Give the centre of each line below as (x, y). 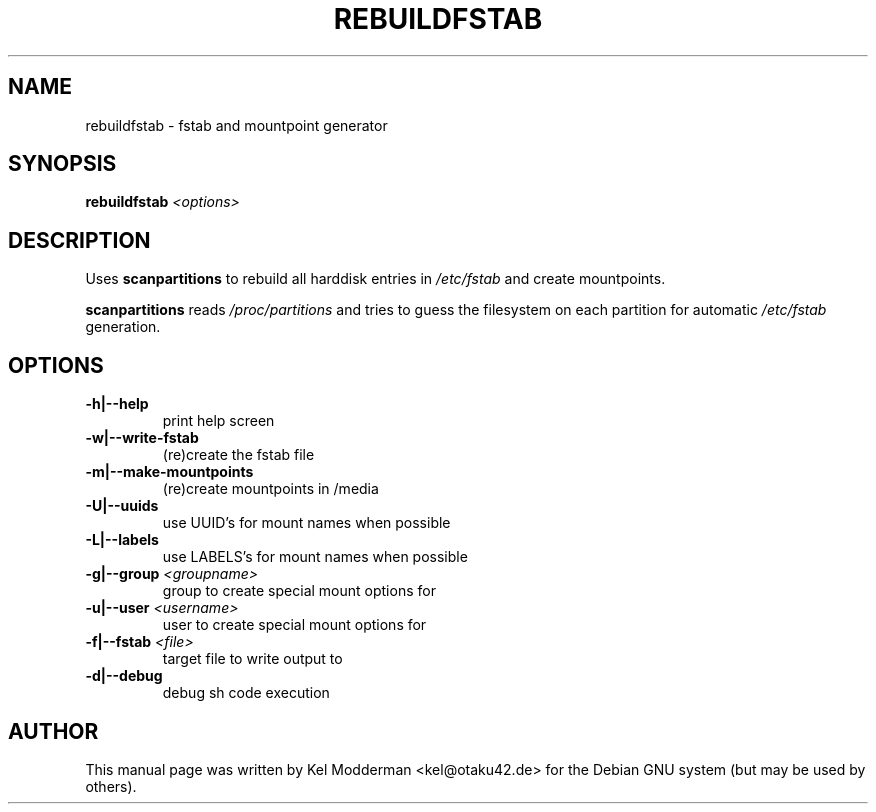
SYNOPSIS (62, 164)
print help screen (218, 421)
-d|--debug (124, 676)
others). (111, 786)
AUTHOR (53, 731)
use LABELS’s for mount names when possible (315, 557)
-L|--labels (122, 540)
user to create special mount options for (294, 625)
